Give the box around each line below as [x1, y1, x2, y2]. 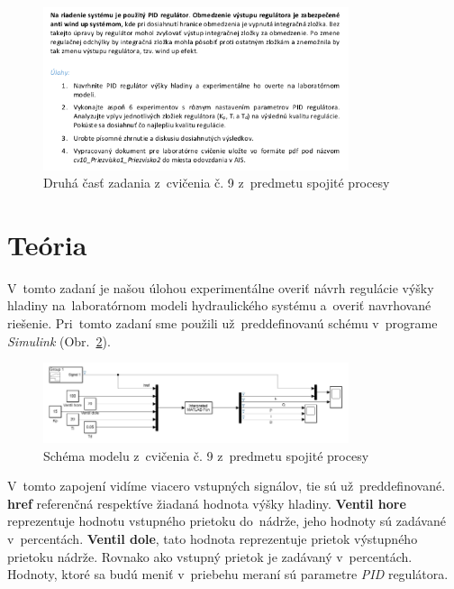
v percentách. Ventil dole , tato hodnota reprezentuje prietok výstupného [7, 529, 418, 548]
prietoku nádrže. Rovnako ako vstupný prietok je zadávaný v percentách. [7, 547, 413, 566]
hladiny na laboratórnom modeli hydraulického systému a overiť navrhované [7, 296, 431, 315]
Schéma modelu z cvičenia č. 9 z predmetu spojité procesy [43, 446, 369, 465]
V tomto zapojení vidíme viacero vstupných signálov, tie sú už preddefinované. [7, 476, 446, 495]
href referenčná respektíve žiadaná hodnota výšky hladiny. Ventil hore [7, 493, 406, 512]
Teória [7, 225, 87, 262]
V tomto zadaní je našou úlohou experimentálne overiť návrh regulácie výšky [7, 278, 434, 297]
